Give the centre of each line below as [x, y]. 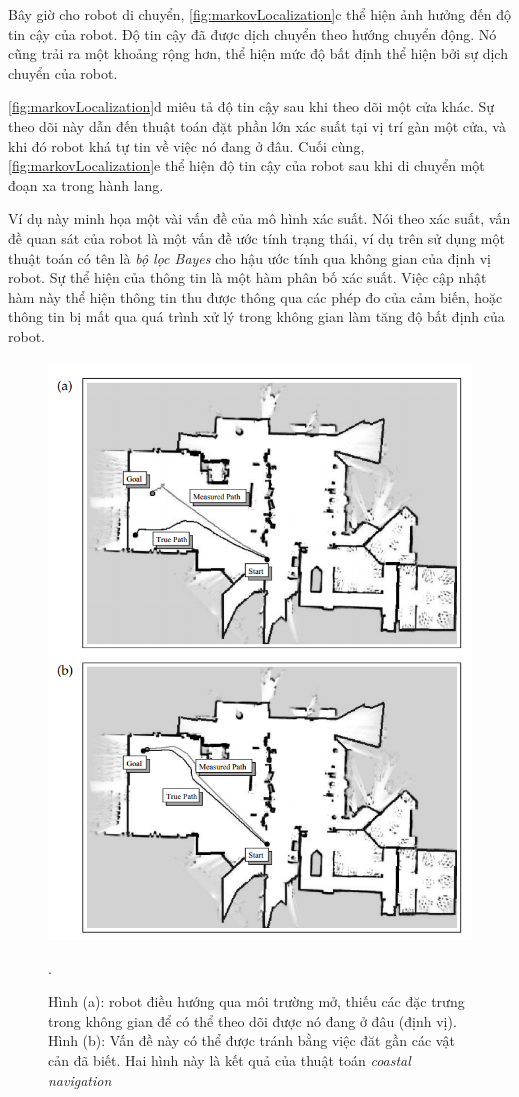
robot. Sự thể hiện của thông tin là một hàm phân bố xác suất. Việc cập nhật [247, 277]
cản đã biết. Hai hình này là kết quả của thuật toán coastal [229, 1060]
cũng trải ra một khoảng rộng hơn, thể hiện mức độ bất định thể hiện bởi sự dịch [258, 53]
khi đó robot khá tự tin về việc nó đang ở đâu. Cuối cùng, [186, 145]
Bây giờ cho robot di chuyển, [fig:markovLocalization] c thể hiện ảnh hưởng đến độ [259, 14]
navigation [80, 1079]
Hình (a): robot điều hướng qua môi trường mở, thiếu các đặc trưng [256, 1001]
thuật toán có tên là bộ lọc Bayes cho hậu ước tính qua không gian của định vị [249, 257]
